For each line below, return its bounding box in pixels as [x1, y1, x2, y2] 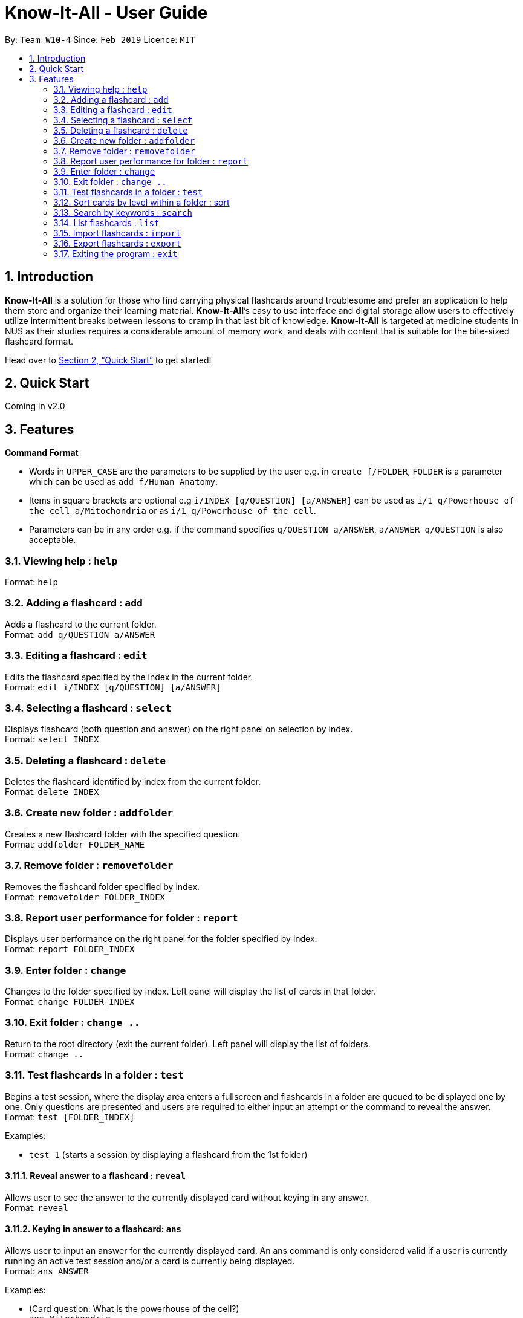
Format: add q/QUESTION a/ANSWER [5, 629, 155, 640]
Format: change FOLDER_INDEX [5, 996, 135, 1007]
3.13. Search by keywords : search [53, 207, 192, 218]
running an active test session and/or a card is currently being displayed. [5, 1255, 295, 1266]
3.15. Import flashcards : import [53, 227, 181, 238]
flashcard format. [5, 336, 74, 346]
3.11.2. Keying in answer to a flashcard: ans [5, 1224, 181, 1235]
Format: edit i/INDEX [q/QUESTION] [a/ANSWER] [5, 681, 221, 692]
